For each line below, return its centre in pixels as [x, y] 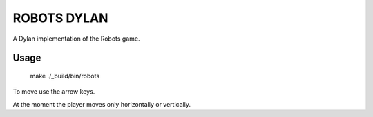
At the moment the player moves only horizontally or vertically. [102, 104]
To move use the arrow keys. [54, 92]
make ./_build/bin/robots [65, 76]
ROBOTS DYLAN [60, 18]
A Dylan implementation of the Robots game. [76, 39]
